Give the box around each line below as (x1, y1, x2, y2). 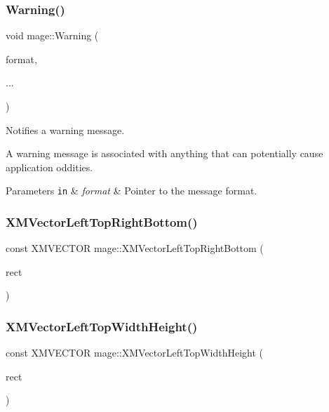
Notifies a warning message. (6, 122, 125, 137)
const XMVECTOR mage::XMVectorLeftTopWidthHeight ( (6, 345, 264, 360)
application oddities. (6, 159, 93, 174)
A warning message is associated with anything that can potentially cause (6, 146, 323, 161)
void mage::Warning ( (6, 28, 99, 43)
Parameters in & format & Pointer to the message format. (6, 183, 257, 198)
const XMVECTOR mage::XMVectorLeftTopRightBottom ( (6, 241, 264, 255)
